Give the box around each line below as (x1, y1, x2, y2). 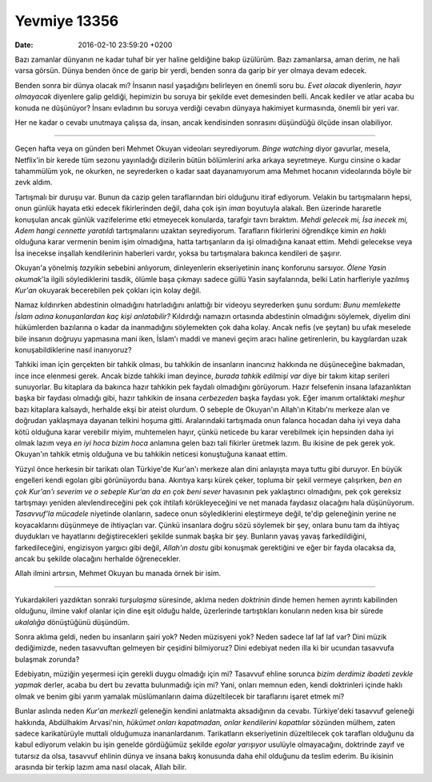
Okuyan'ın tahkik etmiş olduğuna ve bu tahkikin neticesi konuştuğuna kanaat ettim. (14, 449, 288, 459)
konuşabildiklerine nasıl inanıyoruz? (14, 345, 132, 354)
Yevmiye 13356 (14, 12, 119, 30)
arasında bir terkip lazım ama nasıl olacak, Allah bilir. (14, 762, 187, 772)
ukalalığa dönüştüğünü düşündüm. (14, 617, 130, 627)
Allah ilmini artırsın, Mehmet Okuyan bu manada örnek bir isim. (14, 569, 222, 578)
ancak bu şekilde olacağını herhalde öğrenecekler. (14, 554, 182, 563)
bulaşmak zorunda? (14, 654, 80, 664)
